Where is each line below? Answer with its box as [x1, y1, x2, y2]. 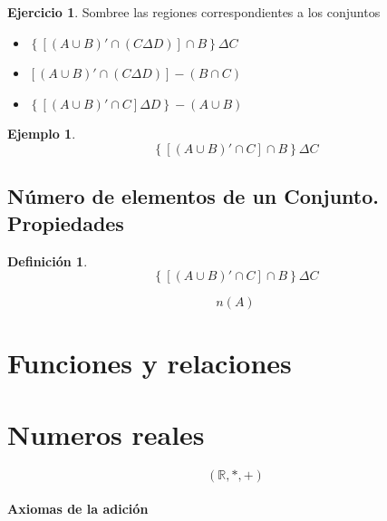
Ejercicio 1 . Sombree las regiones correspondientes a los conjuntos [7, 3, 381, 21]
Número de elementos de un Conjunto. [7, 182, 379, 210]
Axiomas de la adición [7, 499, 149, 518]
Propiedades [7, 208, 124, 236]
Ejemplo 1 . [7, 124, 76, 143]
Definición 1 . [7, 251, 88, 270]
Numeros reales [7, 415, 205, 452]
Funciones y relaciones [7, 344, 292, 381]
